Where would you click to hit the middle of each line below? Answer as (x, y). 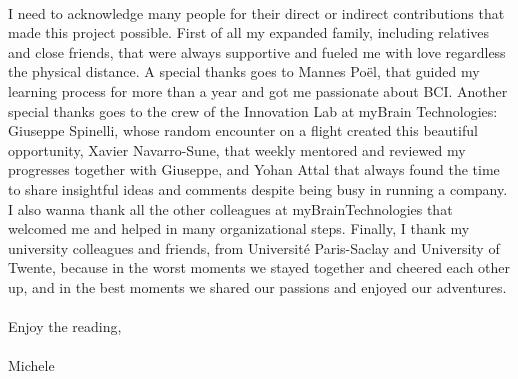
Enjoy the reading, (65, 326)
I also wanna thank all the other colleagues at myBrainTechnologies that (230, 208)
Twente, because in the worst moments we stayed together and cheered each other (259, 267)
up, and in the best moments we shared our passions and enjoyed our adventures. (257, 286)
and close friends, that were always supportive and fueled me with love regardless (257, 51)
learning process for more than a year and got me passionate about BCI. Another (258, 90)
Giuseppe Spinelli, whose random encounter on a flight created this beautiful (243, 130)
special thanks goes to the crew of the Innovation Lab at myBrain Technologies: (253, 110)
